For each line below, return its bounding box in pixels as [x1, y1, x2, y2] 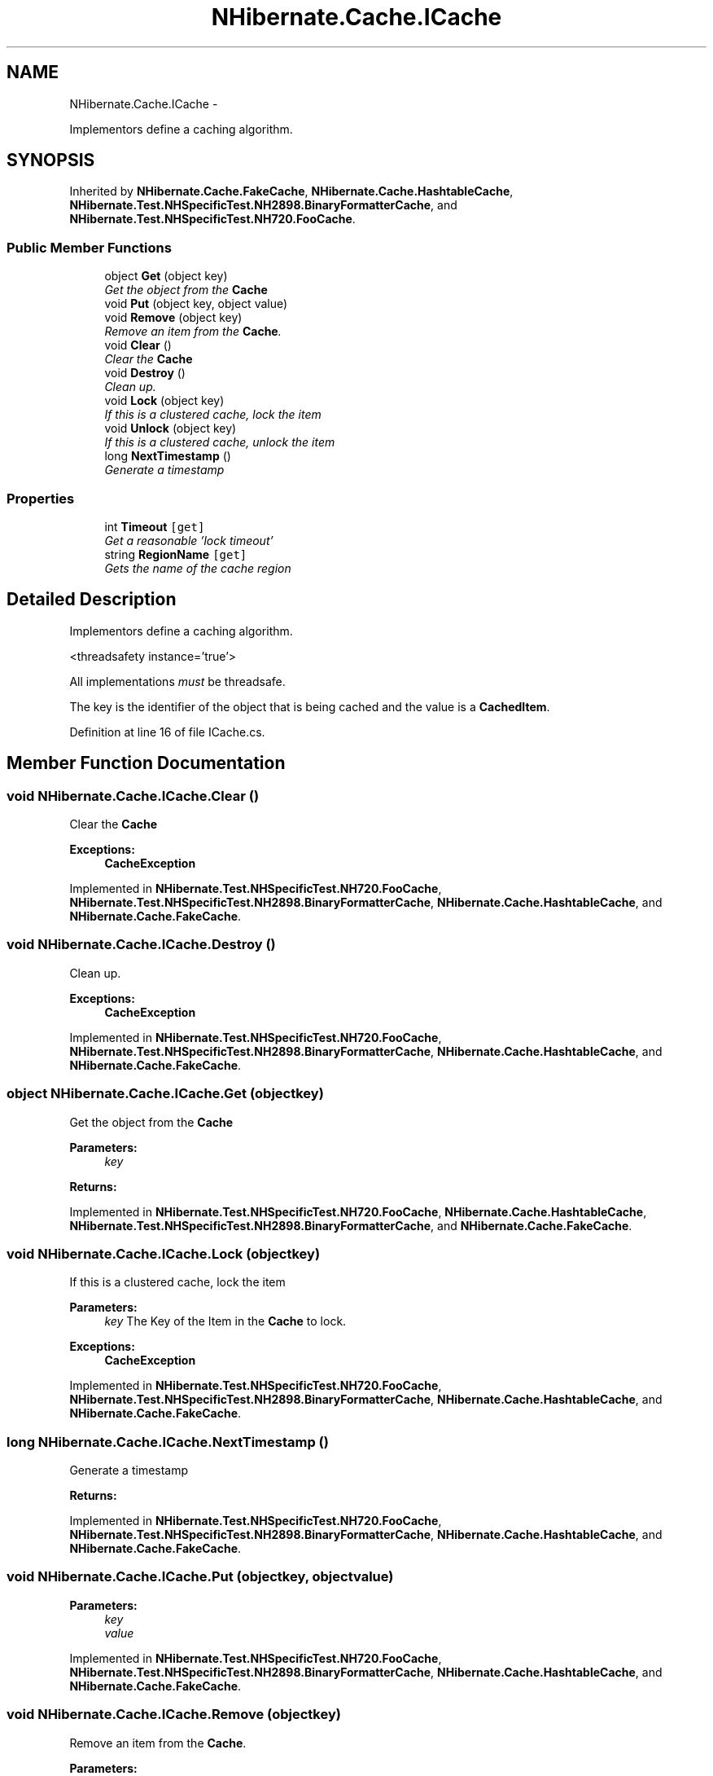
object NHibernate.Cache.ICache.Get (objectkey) [7, 1085, 324, 1102]
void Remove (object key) [104, 310, 243, 325]
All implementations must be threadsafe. [69, 674, 286, 688]
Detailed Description [7, 589, 177, 610]
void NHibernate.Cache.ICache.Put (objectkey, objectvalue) [7, 1568, 394, 1585]
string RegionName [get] [104, 547, 247, 561]
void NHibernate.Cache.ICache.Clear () [7, 787, 260, 804]
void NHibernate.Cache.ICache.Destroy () [7, 936, 276, 953]
